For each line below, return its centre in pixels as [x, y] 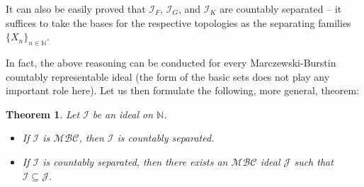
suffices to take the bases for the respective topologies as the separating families [178, 22]
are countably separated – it [281, 8]
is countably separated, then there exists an [135, 161]
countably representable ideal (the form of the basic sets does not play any [168, 76]
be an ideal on [123, 114]
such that [314, 161]
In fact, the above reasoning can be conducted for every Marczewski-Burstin [171, 62]
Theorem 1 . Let [43, 114]
